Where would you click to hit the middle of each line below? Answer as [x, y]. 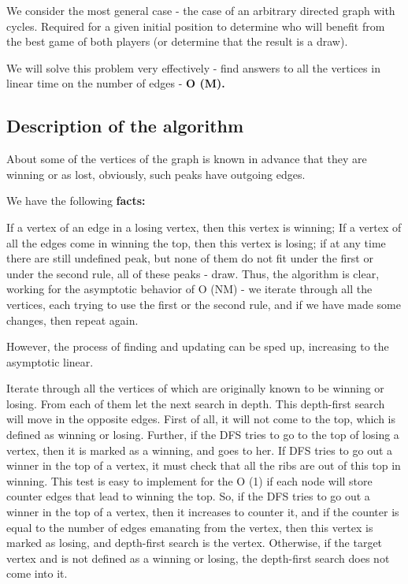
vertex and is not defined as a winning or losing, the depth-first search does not [198, 558]
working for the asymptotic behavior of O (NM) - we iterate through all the [189, 289]
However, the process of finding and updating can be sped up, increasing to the [198, 346]
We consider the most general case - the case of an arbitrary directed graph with [201, 10]
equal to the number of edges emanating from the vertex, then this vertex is [190, 527]
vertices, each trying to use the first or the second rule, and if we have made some [204, 304]
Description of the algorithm [125, 126]
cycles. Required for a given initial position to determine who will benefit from [196, 26]
